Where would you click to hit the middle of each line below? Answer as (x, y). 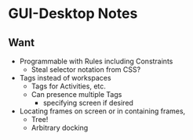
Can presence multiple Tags (76, 94)
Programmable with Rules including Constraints (96, 61)
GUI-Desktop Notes (73, 14)
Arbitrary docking (60, 127)
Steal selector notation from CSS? (86, 70)
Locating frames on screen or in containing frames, (102, 111)
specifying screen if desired (88, 103)
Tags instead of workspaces (65, 78)
